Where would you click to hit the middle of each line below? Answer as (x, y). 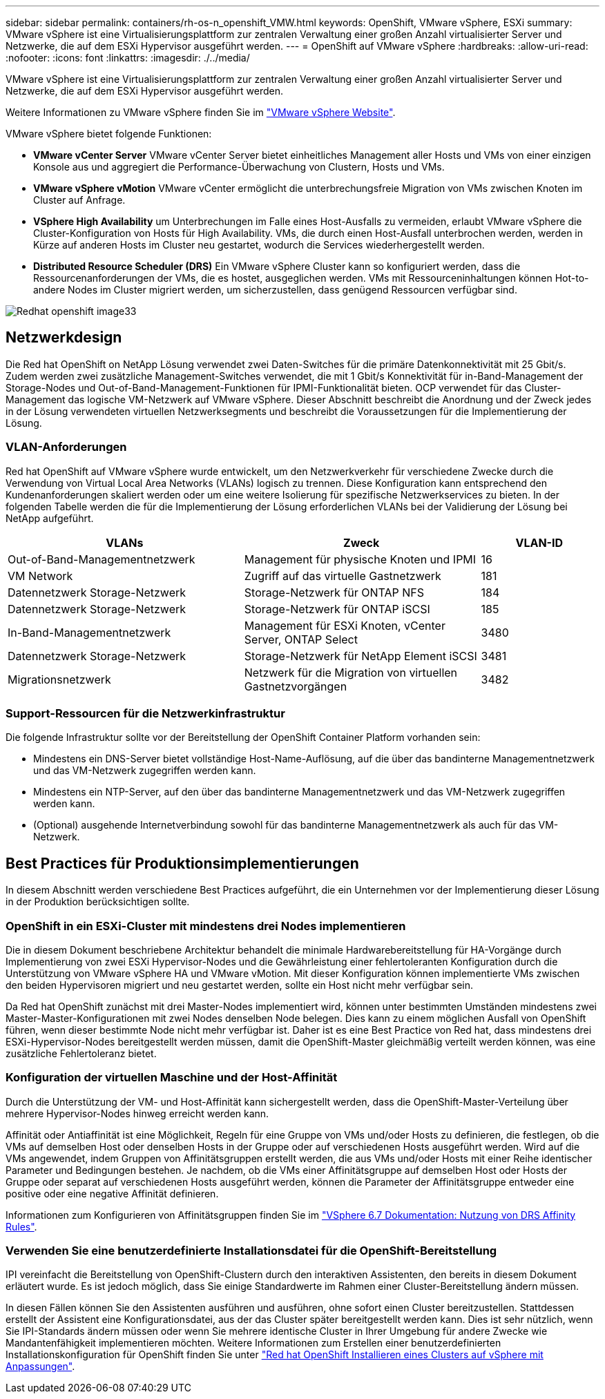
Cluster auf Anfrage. (79, 200)
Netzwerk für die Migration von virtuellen (351, 672)
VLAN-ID (539, 542)
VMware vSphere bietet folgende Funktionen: (109, 134)
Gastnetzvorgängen (296, 686)
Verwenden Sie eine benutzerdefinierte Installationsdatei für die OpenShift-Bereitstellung (251, 1251)
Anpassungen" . (40, 1367)
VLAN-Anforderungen (66, 447)
